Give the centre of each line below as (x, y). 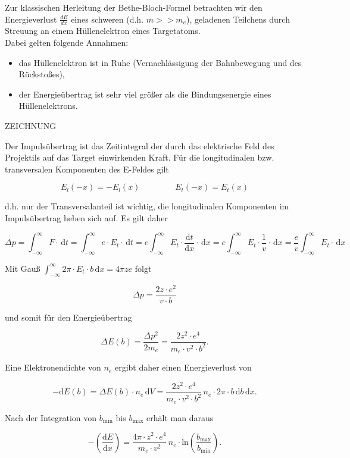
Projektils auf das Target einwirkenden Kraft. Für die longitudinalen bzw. (140, 157)
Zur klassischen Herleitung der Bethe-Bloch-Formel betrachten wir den (134, 7)
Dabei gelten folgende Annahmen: (67, 43)
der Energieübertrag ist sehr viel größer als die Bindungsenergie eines (145, 94)
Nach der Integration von (51, 417)
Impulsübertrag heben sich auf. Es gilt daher (86, 217)
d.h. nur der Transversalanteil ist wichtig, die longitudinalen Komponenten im (147, 206)
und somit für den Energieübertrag (68, 317)
